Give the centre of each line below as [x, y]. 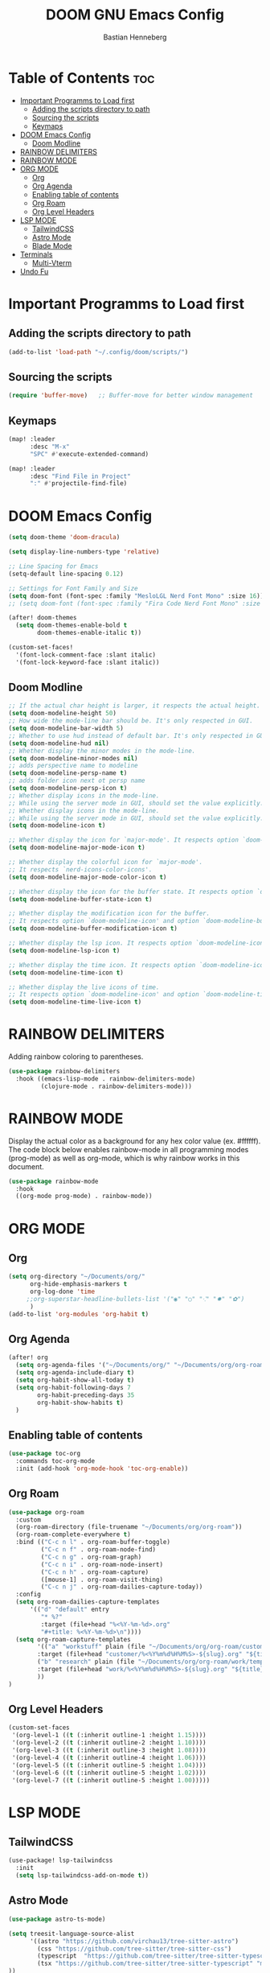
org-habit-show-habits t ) [81, 1403]
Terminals [36, 254]
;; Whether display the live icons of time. [84, 987]
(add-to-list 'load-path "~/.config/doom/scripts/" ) [98, 352]
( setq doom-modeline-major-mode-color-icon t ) [88, 877]
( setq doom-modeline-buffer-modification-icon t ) [93, 929]
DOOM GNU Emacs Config [135, 15]
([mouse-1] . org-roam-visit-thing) [102, 1580]
